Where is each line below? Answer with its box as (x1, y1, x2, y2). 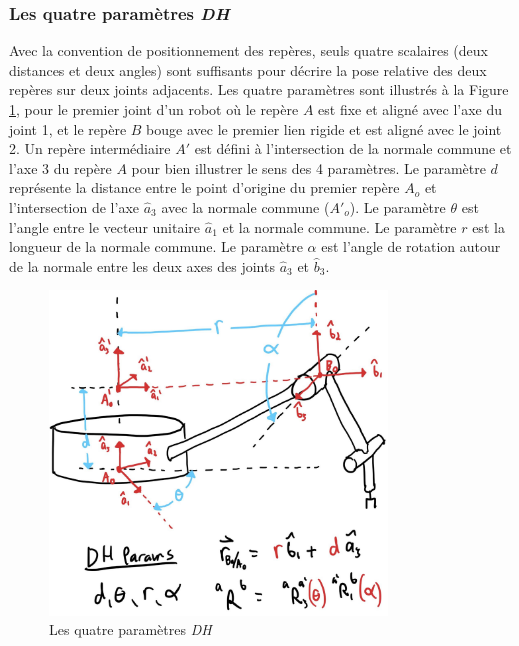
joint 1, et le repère (9, 118, 127, 139)
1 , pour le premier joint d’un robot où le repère (9, 99, 299, 119)
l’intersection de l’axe (9, 196, 140, 217)
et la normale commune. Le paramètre (222, 216, 457, 237)
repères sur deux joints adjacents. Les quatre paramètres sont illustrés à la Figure (9, 79, 509, 100)
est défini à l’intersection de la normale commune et (194, 138, 512, 159)
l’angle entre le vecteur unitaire (9, 216, 201, 237)
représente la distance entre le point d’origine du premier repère (9, 177, 400, 198)
